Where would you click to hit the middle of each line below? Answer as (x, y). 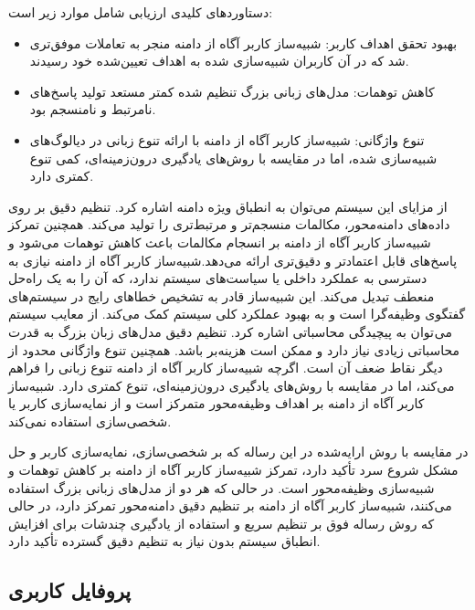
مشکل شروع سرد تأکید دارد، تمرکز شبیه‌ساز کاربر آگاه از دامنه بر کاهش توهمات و (233, 470)
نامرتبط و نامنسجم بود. (93, 109)
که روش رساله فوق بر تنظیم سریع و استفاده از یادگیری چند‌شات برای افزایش (222, 523)
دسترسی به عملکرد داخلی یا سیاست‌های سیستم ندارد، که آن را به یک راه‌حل (218, 278)
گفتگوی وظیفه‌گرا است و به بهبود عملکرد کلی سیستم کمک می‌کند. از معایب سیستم (237, 314)
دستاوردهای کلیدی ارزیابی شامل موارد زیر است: (141, 12)
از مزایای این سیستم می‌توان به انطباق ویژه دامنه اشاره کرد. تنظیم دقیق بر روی (228, 206)
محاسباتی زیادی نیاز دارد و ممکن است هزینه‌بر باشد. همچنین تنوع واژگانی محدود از (234, 349)
